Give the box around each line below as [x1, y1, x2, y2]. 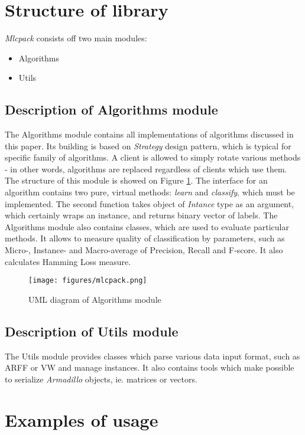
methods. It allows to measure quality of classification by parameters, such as [5, 232, 285, 244]
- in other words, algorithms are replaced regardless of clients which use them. [5, 162, 287, 175]
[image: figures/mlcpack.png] [28, 276, 147, 285]
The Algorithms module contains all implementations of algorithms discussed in [5, 128, 294, 140]
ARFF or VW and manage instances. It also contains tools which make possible [5, 361, 294, 374]
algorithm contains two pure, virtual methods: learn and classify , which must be [5, 186, 295, 198]
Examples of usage [5, 407, 158, 431]
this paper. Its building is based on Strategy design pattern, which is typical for [5, 139, 291, 152]
